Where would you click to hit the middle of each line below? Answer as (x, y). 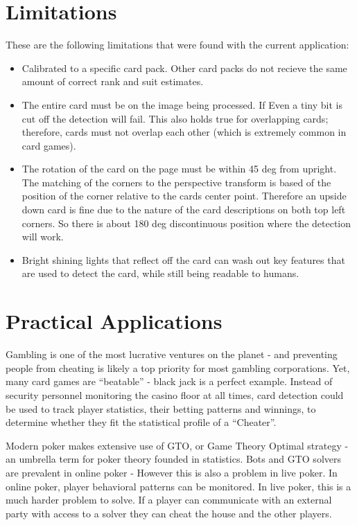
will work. (43, 237)
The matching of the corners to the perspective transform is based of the (176, 182)
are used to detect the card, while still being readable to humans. (160, 273)
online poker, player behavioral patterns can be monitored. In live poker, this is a (178, 486)
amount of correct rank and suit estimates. (113, 81)
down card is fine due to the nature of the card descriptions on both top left (184, 210)
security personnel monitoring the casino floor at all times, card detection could (175, 394)
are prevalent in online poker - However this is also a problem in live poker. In (172, 472)
